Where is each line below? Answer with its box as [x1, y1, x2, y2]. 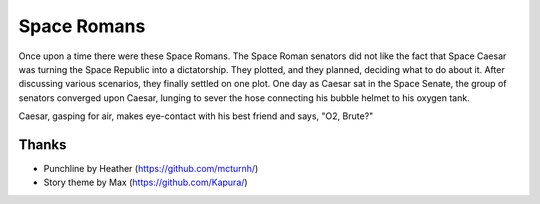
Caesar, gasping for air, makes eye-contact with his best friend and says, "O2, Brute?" [18, 110, 374, 122]
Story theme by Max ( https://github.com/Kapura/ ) [43, 176, 249, 189]
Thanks [18, 136, 67, 153]
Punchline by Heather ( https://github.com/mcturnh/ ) [43, 163, 259, 175]
